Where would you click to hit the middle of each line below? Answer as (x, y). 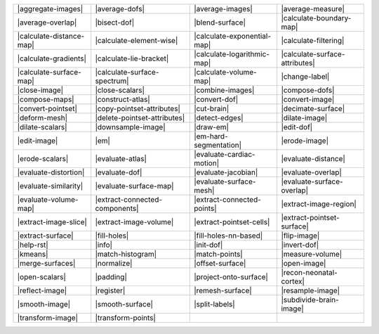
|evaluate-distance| (313, 159)
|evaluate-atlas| (121, 159)
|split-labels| (214, 304)
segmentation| (218, 145)
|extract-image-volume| (134, 222)
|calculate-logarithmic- (232, 54)
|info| (104, 245)
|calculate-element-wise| (137, 40)
